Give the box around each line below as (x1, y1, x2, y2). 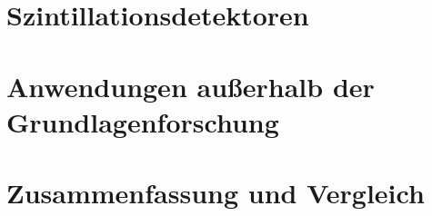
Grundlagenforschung (6, 103, 279, 140)
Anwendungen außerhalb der (6, 67, 375, 104)
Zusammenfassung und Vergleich (6, 174, 425, 211)
